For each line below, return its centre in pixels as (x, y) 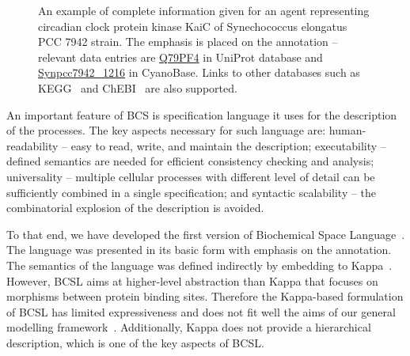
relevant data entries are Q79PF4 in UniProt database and (180, 57)
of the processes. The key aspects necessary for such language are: (166, 130)
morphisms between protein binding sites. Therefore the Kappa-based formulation (205, 296)
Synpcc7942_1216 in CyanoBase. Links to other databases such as (199, 72)
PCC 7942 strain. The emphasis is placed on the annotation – (188, 42)
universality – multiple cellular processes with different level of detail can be (191, 176)
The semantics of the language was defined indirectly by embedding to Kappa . (199, 265)
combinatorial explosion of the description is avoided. (135, 208)
